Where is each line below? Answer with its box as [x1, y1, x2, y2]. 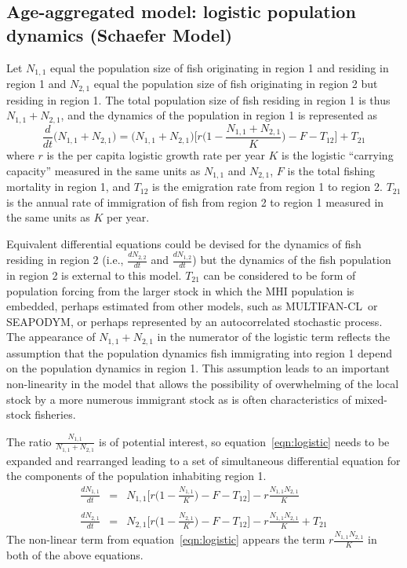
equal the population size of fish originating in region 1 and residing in [49, 59, 389, 75]
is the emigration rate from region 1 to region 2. [152, 178, 383, 195]
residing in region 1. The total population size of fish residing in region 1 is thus [6, 91, 391, 108]
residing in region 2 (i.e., [6, 251, 124, 268]
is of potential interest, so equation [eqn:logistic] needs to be [99, 433, 390, 449]
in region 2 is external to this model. [6, 267, 182, 283]
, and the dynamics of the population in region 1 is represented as [60, 107, 377, 123]
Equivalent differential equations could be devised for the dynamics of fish [6, 235, 362, 251]
